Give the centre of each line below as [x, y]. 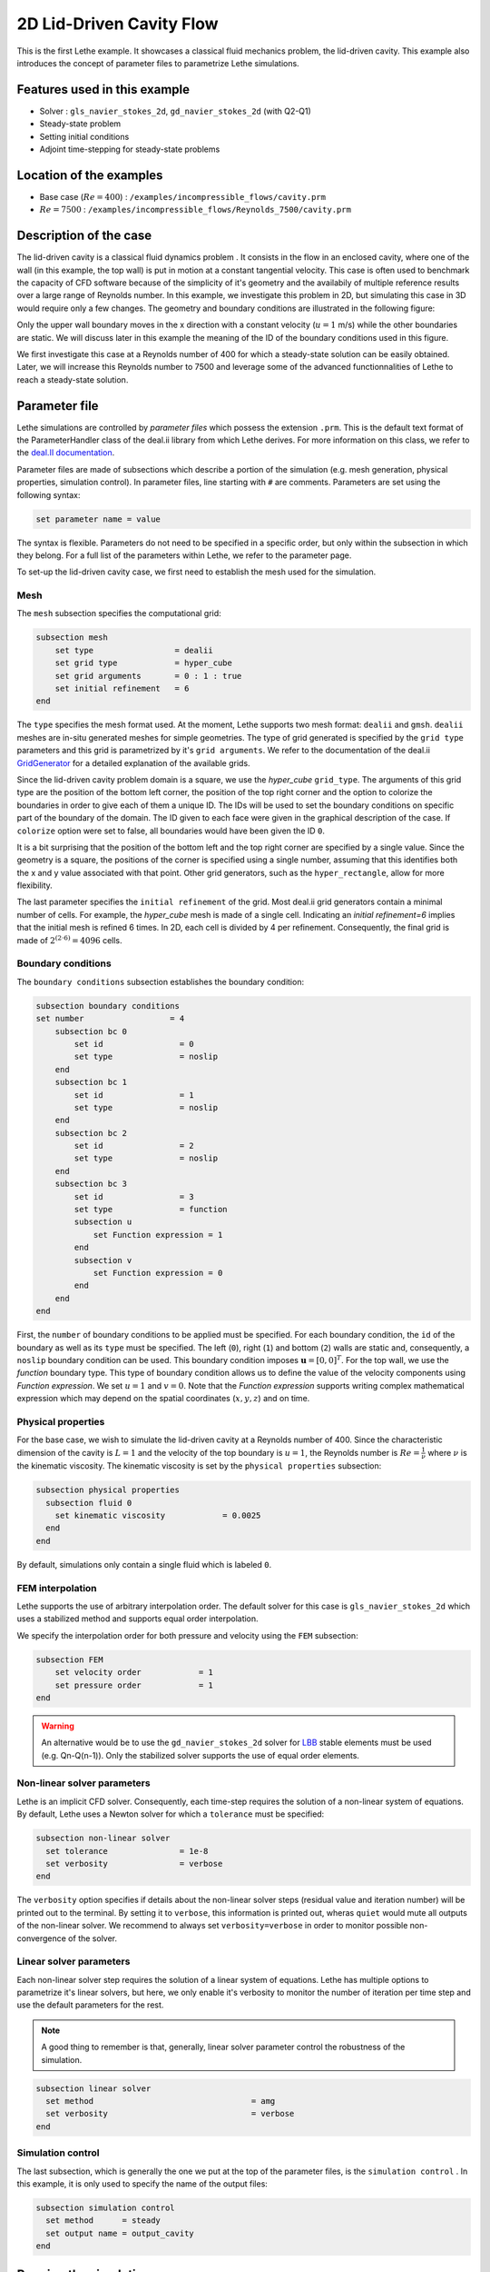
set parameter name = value [98, 519]
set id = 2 [134, 1146]
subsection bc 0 [91, 1031]
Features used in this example [103, 90]
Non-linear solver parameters [83, 1783]
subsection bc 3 [91, 1184]
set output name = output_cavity [120, 2233]
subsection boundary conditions [108, 1006]
